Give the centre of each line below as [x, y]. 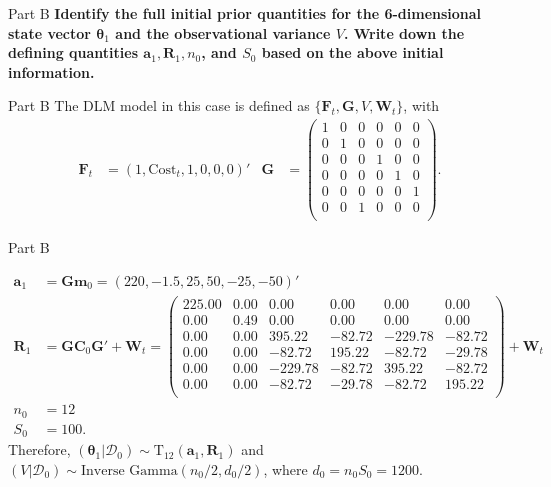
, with [421, 105]
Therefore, [39, 449]
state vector [49, 32]
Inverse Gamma [129, 470]
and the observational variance [223, 32]
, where [285, 468]
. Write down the [404, 32]
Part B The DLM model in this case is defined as [159, 105]
